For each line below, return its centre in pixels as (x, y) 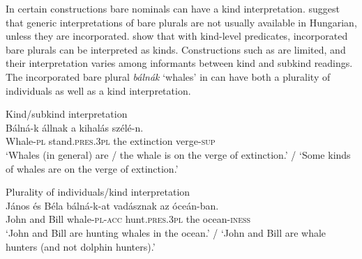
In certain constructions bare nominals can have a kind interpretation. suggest (173, 8)
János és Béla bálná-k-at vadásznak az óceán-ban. (112, 205)
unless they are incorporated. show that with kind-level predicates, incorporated (177, 36)
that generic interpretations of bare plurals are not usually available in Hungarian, (181, 22)
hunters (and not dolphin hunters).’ (81, 246)
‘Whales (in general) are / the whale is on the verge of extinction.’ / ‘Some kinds (178, 154)
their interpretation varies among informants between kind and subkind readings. (179, 63)
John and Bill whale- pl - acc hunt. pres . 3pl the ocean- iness (128, 219)
